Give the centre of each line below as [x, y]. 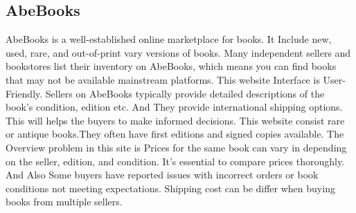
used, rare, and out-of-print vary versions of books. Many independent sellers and [178, 52]
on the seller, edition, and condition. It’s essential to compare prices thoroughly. [175, 161]
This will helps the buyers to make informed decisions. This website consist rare [175, 120]
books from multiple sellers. [64, 202]
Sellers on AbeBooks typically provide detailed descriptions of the [185, 93]
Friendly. [24, 93]
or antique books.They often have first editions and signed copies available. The [175, 134]
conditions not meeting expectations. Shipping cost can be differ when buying [170, 188]
